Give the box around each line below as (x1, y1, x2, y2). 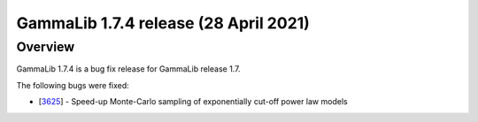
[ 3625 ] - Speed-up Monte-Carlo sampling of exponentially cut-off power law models (38, 96, 349, 107)
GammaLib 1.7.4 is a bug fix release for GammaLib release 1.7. (16, 64, 241, 74)
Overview (16, 39, 75, 55)
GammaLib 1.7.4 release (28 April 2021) (16, 13, 310, 33)
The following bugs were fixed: (16, 80, 130, 90)
